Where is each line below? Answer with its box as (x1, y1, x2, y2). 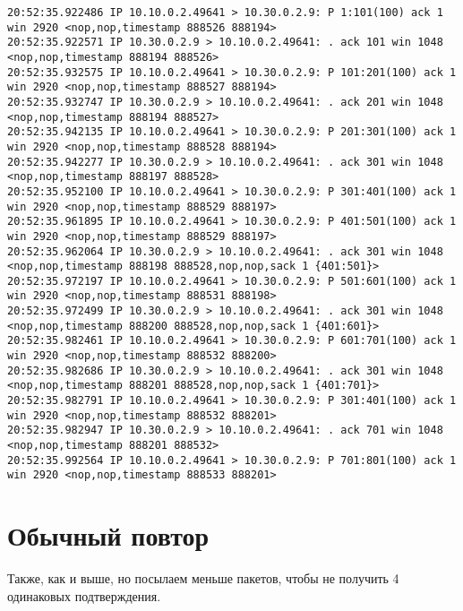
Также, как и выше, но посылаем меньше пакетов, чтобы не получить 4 (7, 569, 399, 588)
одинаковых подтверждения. (7, 586, 161, 605)
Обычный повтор (7, 517, 210, 554)
